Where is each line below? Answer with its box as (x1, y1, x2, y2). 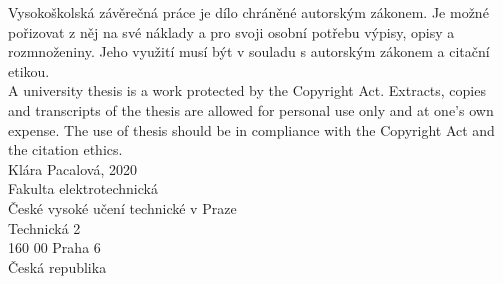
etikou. (8, 60, 50, 81)
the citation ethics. (8, 139, 123, 160)
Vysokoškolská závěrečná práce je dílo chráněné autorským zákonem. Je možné (8, 2, 489, 22)
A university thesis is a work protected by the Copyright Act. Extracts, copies (8, 80, 486, 101)
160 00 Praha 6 (8, 237, 101, 258)
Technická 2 (8, 217, 81, 238)
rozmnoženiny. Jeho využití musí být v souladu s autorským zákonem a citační (8, 41, 490, 62)
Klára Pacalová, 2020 (8, 158, 137, 179)
